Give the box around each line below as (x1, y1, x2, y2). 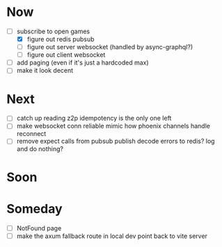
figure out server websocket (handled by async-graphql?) (26, 43, 193, 51)
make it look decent (16, 67, 74, 75)
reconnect (16, 130, 47, 138)
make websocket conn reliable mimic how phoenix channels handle (16, 122, 210, 130)
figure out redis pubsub (26, 35, 95, 43)
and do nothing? (16, 145, 64, 153)
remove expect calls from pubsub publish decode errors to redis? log (16, 137, 215, 146)
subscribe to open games (16, 27, 90, 35)
